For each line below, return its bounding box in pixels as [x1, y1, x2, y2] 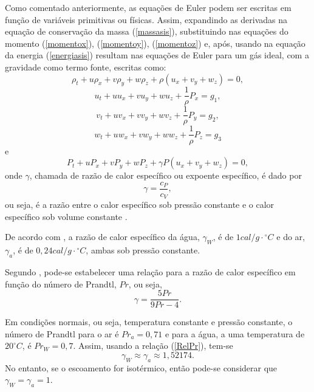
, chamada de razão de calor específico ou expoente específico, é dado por [29, 169, 302, 182]
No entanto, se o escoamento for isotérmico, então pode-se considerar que [5, 361, 278, 374]
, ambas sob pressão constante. [86, 244, 200, 256]
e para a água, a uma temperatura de [165, 327, 305, 340]
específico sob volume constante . [5, 210, 128, 222]
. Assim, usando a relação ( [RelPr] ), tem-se [73, 339, 233, 352]
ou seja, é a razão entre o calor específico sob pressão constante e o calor [5, 198, 275, 211]
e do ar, [276, 230, 305, 243]
